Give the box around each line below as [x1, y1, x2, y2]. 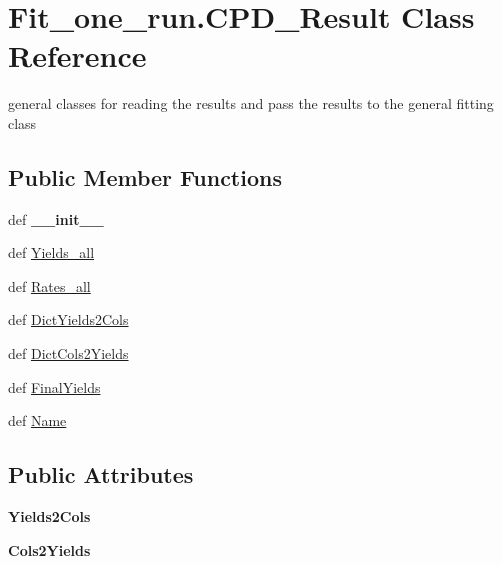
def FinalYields [8, 376, 101, 397]
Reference [8, 35, 147, 76]
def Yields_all [8, 242, 95, 263]
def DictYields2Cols [8, 309, 129, 330]
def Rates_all [8, 275, 91, 296]
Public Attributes [8, 459, 194, 490]
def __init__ [8, 208, 104, 229]
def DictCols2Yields [8, 343, 129, 364]
